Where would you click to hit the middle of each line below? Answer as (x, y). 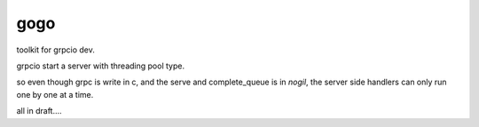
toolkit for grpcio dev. (55, 50)
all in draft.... (39, 111)
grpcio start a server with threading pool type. (101, 66)
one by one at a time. (55, 94)
